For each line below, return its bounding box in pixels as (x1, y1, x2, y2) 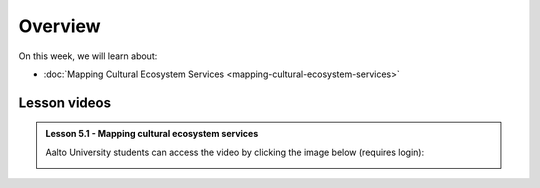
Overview (18, 15, 101, 37)
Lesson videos (18, 94, 112, 111)
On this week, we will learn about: (18, 50, 158, 62)
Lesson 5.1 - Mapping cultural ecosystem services (45, 128, 259, 140)
